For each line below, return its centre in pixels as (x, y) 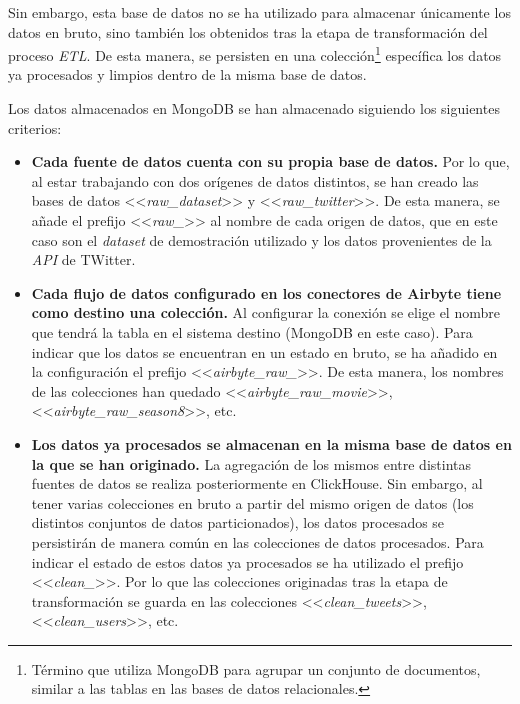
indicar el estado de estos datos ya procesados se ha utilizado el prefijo (247, 561)
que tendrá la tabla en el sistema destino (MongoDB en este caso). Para (252, 331)
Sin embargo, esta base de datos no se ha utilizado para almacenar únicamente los (259, 12)
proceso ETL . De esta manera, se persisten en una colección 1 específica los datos (255, 53)
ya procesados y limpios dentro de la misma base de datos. (187, 74)
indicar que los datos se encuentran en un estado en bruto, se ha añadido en (264, 351)
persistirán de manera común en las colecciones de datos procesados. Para (257, 541)
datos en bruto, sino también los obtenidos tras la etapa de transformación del (248, 31)
